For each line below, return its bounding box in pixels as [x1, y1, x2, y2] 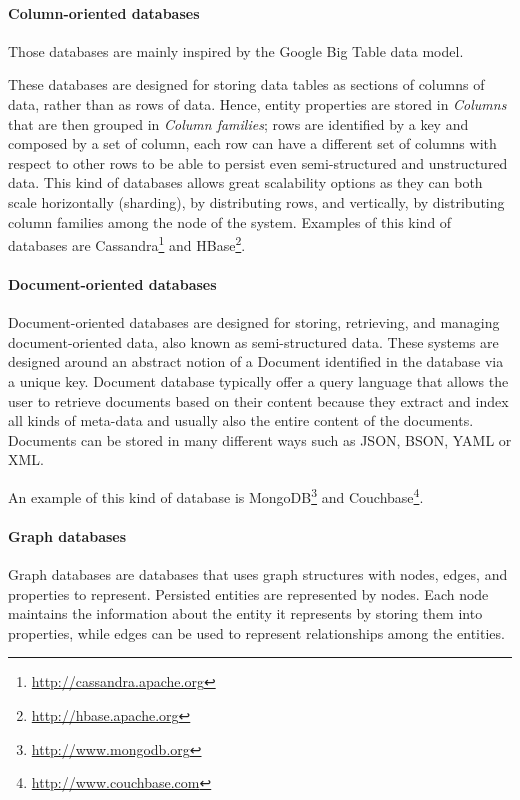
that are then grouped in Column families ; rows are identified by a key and [8, 113, 469, 134]
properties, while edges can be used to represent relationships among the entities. [8, 622, 505, 643]
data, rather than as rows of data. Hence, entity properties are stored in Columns [8, 93, 507, 114]
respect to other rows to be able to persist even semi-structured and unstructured [8, 152, 508, 173]
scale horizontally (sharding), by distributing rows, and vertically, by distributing [8, 191, 505, 212]
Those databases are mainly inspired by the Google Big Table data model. [8, 40, 464, 61]
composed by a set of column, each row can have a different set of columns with [8, 133, 497, 154]
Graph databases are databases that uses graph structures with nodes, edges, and [8, 563, 508, 584]
